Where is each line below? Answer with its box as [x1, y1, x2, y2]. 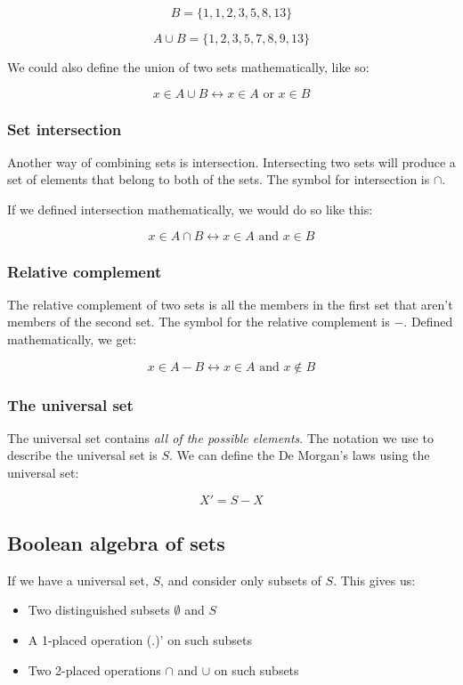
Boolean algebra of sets [7, 528, 225, 556]
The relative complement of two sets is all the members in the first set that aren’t [7, 294, 453, 313]
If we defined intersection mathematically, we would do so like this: [7, 200, 373, 218]
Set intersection [7, 117, 122, 140]
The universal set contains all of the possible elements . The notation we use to [7, 428, 434, 447]
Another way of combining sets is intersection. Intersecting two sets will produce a [7, 152, 456, 171]
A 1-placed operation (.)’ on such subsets [28, 630, 252, 649]
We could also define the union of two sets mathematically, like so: [7, 58, 370, 76]
